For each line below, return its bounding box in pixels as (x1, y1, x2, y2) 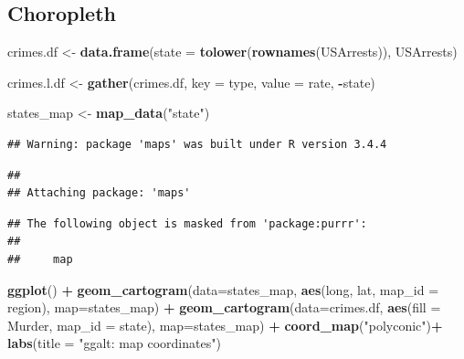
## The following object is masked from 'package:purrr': (7, 216, 367, 230)
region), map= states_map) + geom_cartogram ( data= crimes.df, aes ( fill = (7, 298, 441, 317)
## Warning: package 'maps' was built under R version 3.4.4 (7, 137, 387, 151)
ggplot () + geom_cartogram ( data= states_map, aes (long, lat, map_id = (7, 280, 439, 299)
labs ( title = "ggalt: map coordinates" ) (7, 333, 221, 353)
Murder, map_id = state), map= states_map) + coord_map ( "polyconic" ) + (7, 315, 443, 334)
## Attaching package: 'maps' (7, 186, 191, 200)
